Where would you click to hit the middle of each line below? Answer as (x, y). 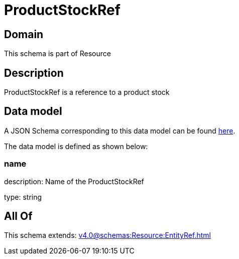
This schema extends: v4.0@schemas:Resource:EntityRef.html (107, 235)
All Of (18, 216)
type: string (23, 197)
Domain (24, 34)
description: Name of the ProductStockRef (74, 181)
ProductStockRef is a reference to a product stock (87, 92)
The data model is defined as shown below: (76, 146)
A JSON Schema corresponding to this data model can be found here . (120, 131)
